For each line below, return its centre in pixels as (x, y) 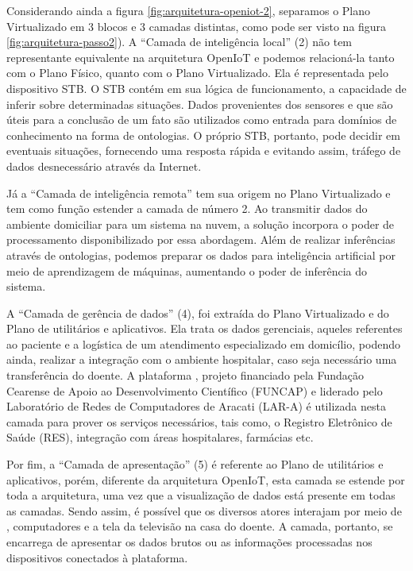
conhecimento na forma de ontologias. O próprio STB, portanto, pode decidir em (203, 135)
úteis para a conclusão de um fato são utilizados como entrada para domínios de (202, 120)
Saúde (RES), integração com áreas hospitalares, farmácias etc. (160, 437)
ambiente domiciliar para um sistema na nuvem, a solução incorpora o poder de (201, 224)
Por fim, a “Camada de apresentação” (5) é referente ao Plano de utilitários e (195, 464)
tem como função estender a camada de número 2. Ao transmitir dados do (187, 208)
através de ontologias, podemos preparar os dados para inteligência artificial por (201, 255)
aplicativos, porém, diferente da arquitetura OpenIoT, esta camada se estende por (206, 479)
